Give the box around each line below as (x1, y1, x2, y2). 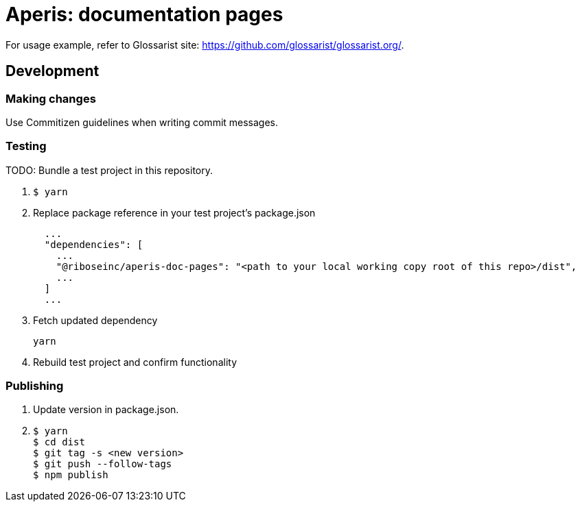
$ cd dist (33, 436, 85, 448)
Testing (5, 139, 47, 153)
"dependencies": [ (44, 238, 143, 250)
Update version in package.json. (33, 404, 179, 416)
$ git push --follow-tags (33, 458, 172, 470)
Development (5, 62, 100, 80)
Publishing (5, 379, 64, 393)
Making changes (5, 91, 96, 106)
